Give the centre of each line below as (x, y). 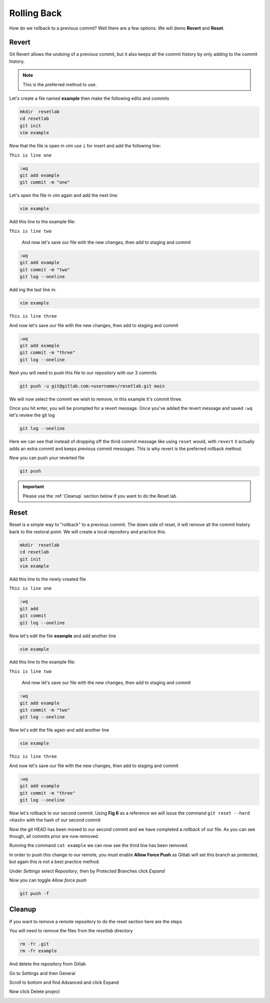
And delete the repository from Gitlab (47, 964)
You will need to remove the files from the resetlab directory (71, 930)
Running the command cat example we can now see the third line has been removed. (99, 845)
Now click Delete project (34, 991)
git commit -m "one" (45, 182)
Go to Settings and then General (42, 973)
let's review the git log (32, 415)
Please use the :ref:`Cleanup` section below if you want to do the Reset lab (100, 496)
